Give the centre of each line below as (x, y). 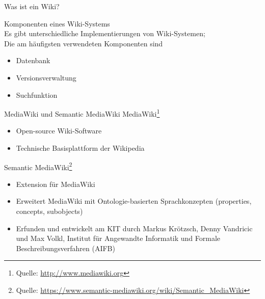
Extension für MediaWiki (56, 184)
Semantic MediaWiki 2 (38, 166)
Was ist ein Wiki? (32, 6)
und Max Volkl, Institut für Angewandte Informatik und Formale (118, 238)
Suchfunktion (37, 94)
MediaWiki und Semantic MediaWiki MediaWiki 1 (82, 113)
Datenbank (33, 60)
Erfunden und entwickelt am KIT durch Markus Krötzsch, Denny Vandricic (134, 228)
